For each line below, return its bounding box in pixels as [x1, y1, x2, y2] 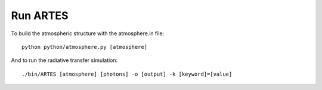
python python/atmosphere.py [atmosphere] [21, 44, 148, 50]
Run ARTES [11, 9, 69, 22]
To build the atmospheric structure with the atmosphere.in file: [11, 30, 165, 37]
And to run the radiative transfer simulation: [11, 57, 118, 64]
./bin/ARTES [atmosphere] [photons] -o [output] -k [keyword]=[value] [21, 70, 233, 77]
